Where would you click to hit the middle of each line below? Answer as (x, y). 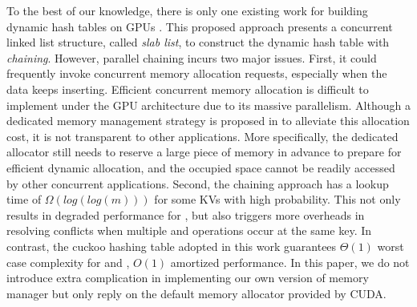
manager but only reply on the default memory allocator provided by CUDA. (196, 293)
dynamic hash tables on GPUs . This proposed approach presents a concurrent (200, 26)
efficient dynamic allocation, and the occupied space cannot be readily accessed (201, 167)
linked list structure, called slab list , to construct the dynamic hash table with (198, 42)
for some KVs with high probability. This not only (277, 199)
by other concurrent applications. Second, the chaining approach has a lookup (198, 183)
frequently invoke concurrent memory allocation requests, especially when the (197, 73)
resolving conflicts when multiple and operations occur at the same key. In (189, 230)
